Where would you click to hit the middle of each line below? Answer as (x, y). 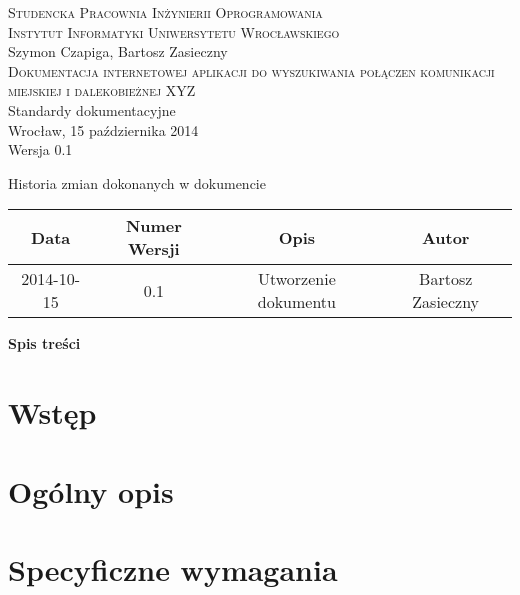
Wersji (154, 249)
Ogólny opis (91, 490)
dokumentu (296, 302)
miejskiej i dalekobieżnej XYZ (102, 90)
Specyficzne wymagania (173, 568)
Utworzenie (296, 279)
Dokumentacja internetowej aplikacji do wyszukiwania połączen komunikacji (251, 70)
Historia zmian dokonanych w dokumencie (137, 182)
